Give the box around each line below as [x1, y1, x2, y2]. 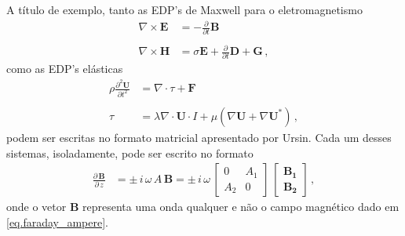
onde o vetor [6, 198, 67, 215]
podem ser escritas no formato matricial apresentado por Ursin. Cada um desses [6, 129, 392, 145]
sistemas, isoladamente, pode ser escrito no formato [6, 144, 254, 161]
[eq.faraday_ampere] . [6, 213, 109, 230]
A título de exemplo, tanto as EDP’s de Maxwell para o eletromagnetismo [6, 2, 363, 17]
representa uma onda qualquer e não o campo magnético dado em [82, 198, 400, 215]
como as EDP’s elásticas [6, 60, 123, 77]
